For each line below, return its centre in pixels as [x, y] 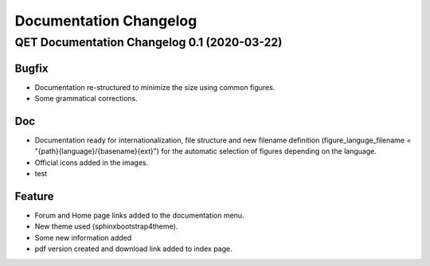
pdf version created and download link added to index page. [133, 249]
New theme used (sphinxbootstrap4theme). [106, 226]
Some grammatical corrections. [86, 99]
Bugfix [31, 68]
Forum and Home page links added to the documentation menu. [139, 216]
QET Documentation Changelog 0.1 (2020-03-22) [149, 42]
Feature [34, 196]
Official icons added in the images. [92, 162]
